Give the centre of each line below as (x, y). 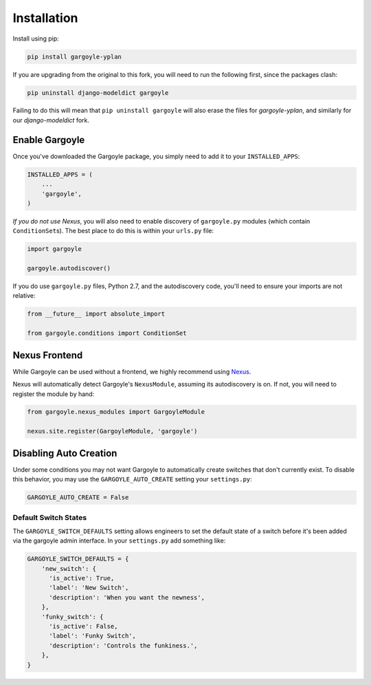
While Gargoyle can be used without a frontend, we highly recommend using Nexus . (132, 371)
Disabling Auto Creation (65, 453)
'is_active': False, (83, 626)
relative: (24, 296)
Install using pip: (36, 39)
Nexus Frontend (48, 355)
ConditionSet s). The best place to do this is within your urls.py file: (113, 231)
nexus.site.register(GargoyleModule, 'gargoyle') (112, 431)
